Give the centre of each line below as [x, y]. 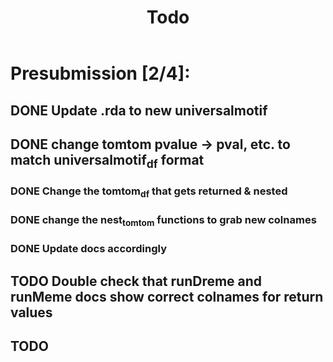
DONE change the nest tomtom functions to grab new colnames [163, 221]
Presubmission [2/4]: [100, 73]
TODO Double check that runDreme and [136, 281]
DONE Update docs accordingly [89, 249]
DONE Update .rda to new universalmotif [139, 110]
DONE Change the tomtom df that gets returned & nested [149, 192]
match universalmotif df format [107, 161]
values [31, 312]
